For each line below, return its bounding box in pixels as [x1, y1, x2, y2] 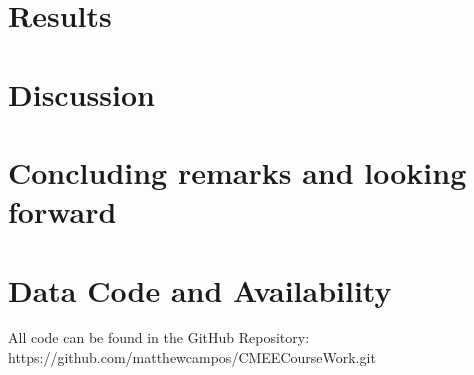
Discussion [8, 73, 155, 114]
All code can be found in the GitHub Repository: [8, 327, 310, 348]
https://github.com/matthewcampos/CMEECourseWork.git [8, 347, 376, 368]
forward [8, 191, 117, 232]
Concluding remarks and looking [8, 151, 467, 192]
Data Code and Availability [8, 269, 392, 310]
